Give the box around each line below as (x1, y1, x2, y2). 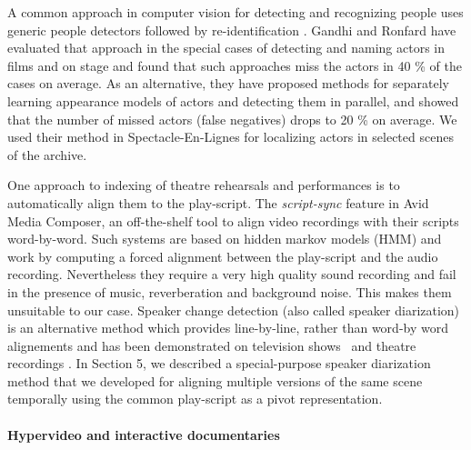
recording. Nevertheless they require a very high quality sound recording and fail (7, 265, 456, 284)
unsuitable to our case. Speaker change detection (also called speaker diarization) (7, 300, 460, 319)
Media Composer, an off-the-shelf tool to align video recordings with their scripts (7, 211, 459, 230)
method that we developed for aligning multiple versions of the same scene (7, 371, 423, 390)
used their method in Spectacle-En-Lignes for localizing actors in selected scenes (7, 127, 454, 146)
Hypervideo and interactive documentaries (7, 425, 280, 444)
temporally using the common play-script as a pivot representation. (7, 389, 383, 408)
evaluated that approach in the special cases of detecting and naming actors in (7, 38, 446, 57)
